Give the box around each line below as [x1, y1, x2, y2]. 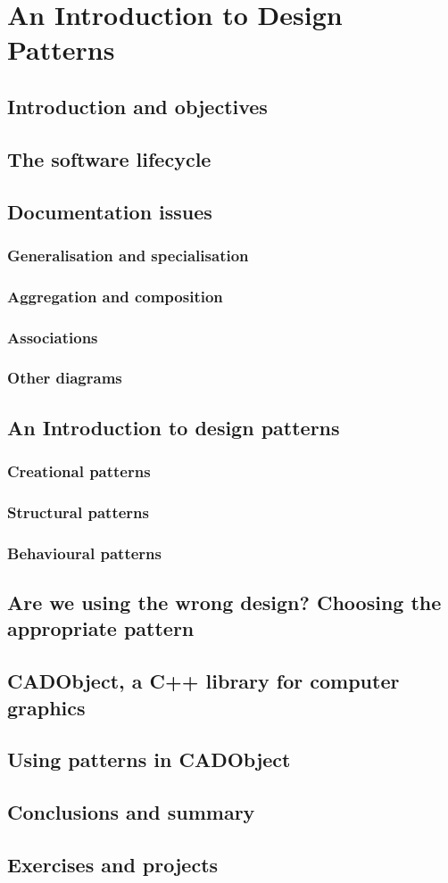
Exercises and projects [7, 850, 219, 878]
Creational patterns [7, 459, 151, 482]
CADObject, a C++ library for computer [7, 667, 400, 695]
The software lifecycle [7, 144, 212, 172]
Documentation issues [7, 197, 212, 225]
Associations [7, 326, 98, 348]
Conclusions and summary [7, 798, 255, 826]
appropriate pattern [7, 615, 195, 642]
